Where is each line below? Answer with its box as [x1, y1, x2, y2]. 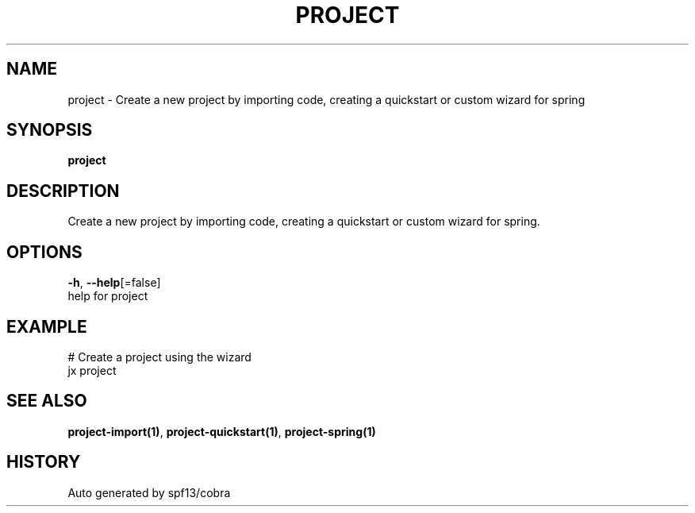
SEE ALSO [6, 391, 87, 411]
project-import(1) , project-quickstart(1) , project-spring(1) [67, 424, 376, 438]
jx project [67, 363, 117, 377]
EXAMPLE [6, 316, 87, 337]
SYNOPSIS [6, 120, 93, 141]
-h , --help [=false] [67, 276, 161, 290]
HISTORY [6, 452, 81, 472]
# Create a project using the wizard [67, 349, 252, 364]
